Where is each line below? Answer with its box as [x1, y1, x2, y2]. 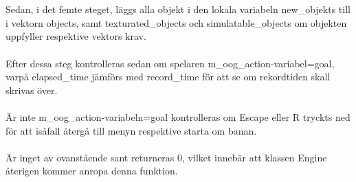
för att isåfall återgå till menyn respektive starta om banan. [5, 123, 257, 137]
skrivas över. [5, 82, 58, 97]
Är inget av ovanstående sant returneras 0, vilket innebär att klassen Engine [5, 150, 327, 164]
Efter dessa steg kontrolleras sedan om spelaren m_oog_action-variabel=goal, [5, 56, 335, 70]
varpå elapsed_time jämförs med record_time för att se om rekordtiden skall [5, 69, 331, 84]
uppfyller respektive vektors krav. [5, 29, 146, 43]
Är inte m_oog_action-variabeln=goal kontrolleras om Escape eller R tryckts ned [5, 109, 351, 124]
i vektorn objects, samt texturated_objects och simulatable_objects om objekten [5, 15, 347, 30]
